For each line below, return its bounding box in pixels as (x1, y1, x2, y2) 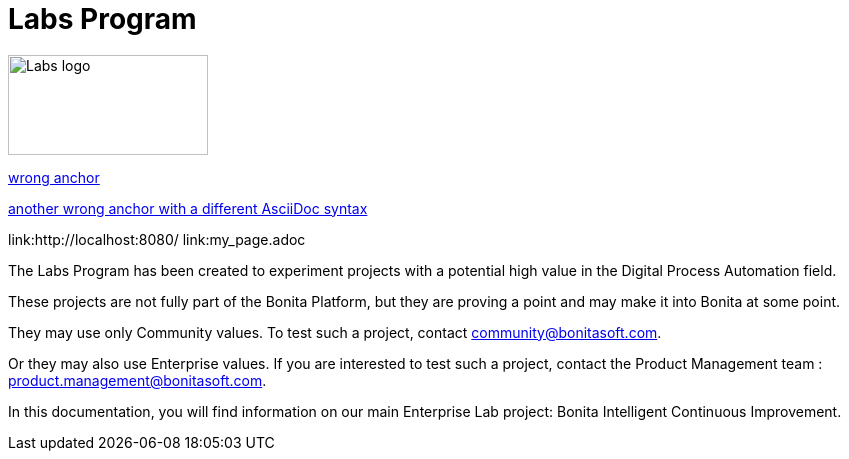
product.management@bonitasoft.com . (8, 371, 267, 389)
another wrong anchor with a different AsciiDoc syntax (8, 199, 368, 217)
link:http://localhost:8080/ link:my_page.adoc (8, 230, 306, 248)
